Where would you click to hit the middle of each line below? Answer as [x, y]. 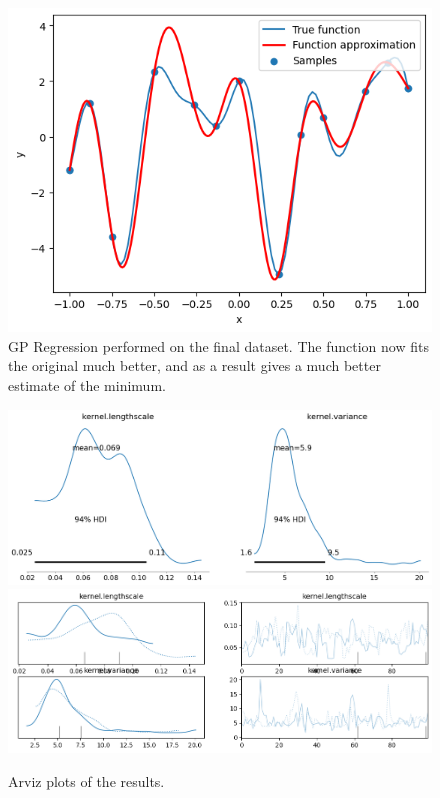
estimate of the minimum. [87, 384]
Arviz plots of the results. [86, 780]
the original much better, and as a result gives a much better [194, 365]
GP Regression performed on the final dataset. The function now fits [218, 345]
